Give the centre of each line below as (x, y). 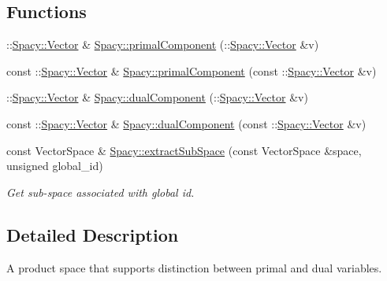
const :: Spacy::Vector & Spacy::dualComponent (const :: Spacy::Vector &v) (186, 123)
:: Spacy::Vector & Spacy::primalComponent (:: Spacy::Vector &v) (163, 44)
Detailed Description (93, 234)
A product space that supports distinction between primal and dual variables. (194, 267)
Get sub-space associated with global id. (100, 192)
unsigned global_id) (55, 166)
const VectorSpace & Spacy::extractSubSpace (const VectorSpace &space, (184, 150)
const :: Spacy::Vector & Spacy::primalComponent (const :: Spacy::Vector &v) (192, 70)
